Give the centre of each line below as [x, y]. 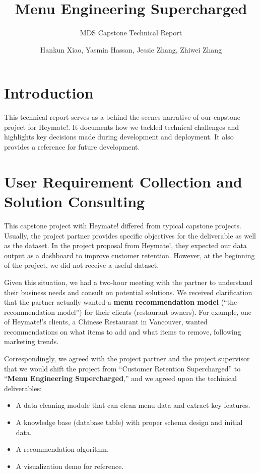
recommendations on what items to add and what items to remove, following [123, 331]
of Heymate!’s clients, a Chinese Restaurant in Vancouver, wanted [106, 322]
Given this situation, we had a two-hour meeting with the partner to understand [128, 282]
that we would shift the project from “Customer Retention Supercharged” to [122, 368]
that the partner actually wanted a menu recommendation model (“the [121, 302]
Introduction [49, 93]
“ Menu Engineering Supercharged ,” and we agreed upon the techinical [120, 378]
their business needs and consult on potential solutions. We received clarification [128, 292]
